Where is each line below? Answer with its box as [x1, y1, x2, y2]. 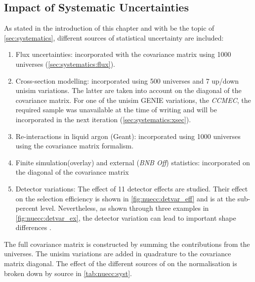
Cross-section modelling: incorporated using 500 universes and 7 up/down [15, 75, 239, 86]
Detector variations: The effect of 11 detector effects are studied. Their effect [15, 183, 248, 193]
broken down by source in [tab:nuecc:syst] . [4, 268, 132, 278]
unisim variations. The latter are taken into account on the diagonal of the [15, 85, 242, 95]
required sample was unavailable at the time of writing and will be [15, 104, 217, 115]
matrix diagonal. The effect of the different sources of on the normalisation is [4, 258, 237, 269]
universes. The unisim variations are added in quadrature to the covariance [4, 248, 231, 259]
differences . [15, 222, 51, 233]
